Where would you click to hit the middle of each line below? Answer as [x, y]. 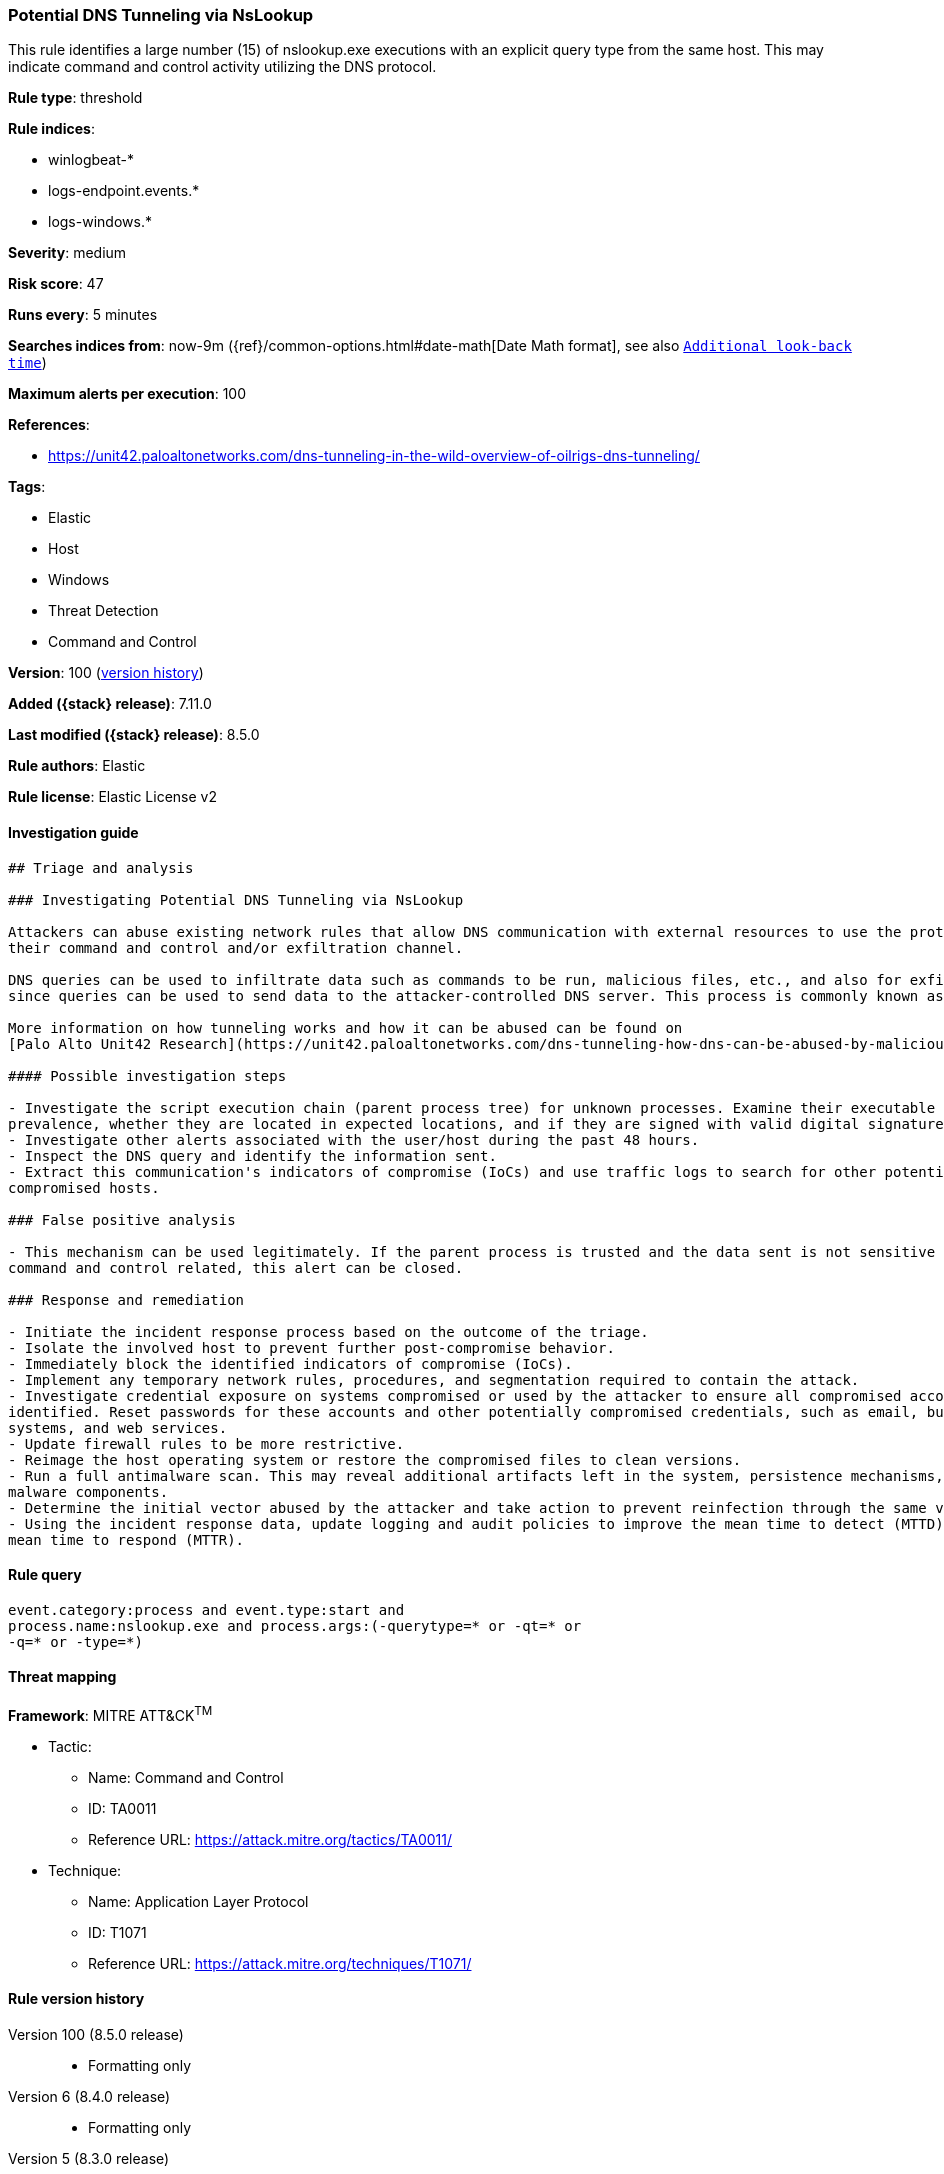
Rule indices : [51, 129]
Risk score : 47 [56, 284]
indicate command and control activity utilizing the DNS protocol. [222, 67]
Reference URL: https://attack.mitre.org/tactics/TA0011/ [270, 1839]
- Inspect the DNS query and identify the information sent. [252, 1155]
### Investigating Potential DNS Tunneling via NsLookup [236, 899]
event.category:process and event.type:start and [206, 1609]
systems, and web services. [118, 1427]
